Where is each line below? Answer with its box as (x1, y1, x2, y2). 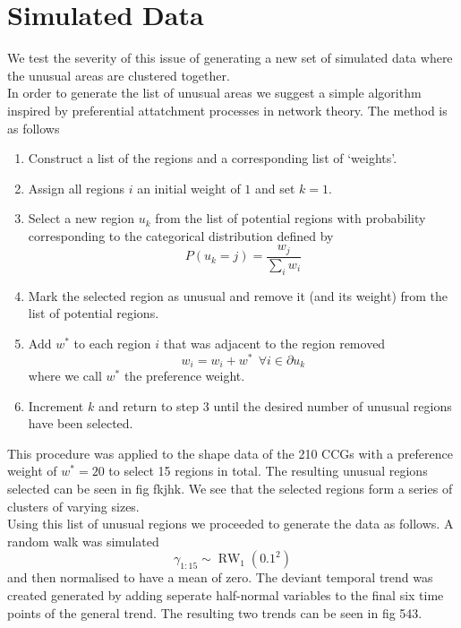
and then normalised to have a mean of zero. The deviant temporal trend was (7, 568, 433, 587)
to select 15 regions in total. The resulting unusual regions (108, 461, 428, 480)
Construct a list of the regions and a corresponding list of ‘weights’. (28, 149, 397, 168)
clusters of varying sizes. (7, 496, 140, 515)
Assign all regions (28, 178, 125, 197)
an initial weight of (137, 178, 241, 197)
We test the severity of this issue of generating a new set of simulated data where (7, 48, 453, 67)
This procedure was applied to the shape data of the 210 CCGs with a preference (7, 443, 453, 462)
